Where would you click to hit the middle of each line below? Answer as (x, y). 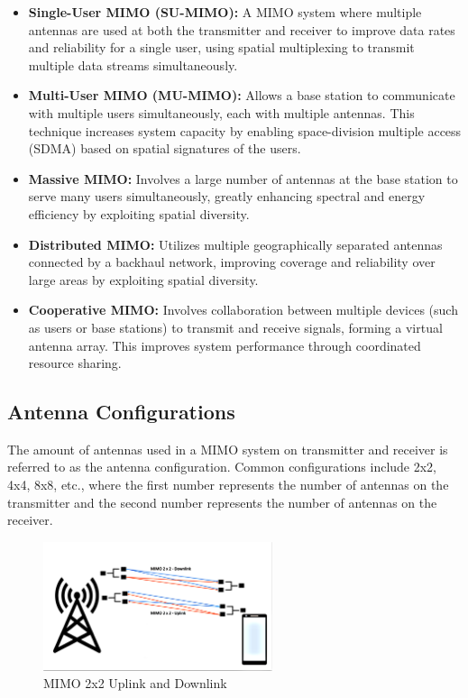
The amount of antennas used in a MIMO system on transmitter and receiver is (228, 449)
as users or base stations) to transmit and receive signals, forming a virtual (235, 327)
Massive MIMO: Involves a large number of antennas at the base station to (243, 178)
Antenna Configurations (121, 412)
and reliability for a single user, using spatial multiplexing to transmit (221, 47)
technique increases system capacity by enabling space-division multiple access (245, 130)
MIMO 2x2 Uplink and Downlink (135, 683)
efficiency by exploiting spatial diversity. (139, 213)
